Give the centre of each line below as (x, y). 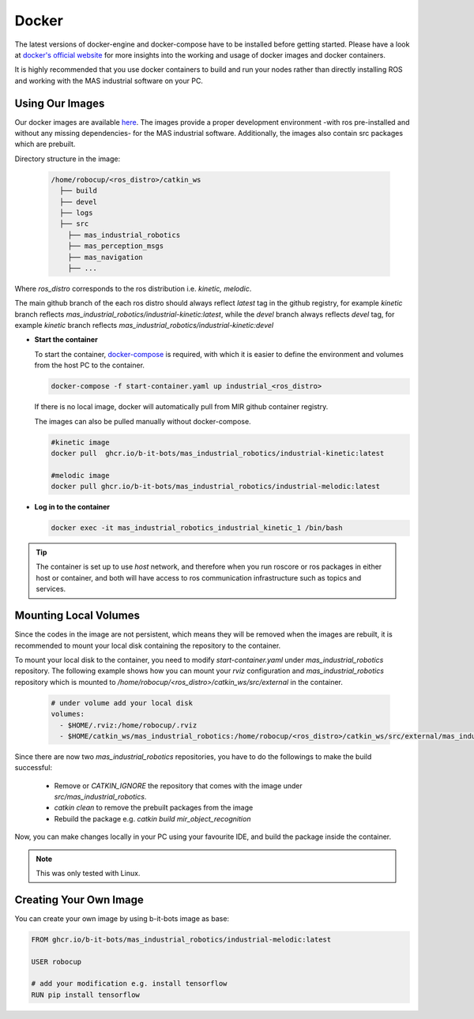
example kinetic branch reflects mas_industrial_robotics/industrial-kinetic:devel (144, 325)
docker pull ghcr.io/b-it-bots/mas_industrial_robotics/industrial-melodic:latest (216, 487)
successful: (34, 768)
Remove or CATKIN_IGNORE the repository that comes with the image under (179, 785)
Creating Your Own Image (79, 899)
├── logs (76, 212)
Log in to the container (72, 507)
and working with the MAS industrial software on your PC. (109, 81)
